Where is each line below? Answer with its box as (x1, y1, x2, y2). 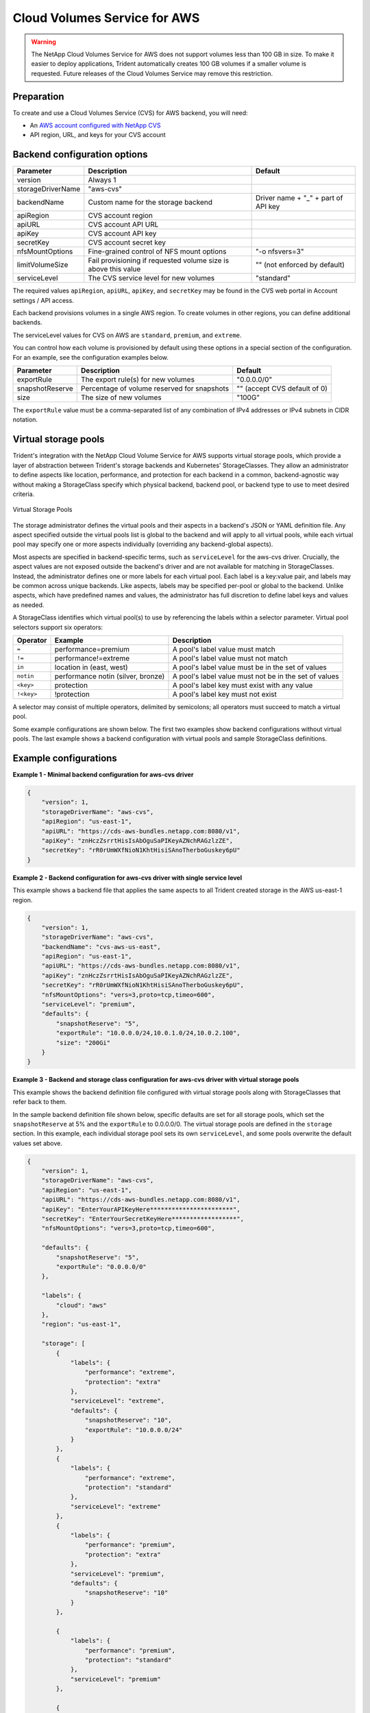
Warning (31, 38, 56, 46)
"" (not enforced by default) (255, 260, 345, 270)
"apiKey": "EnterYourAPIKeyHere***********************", (41, 1205, 241, 1213)
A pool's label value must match (172, 644, 275, 654)
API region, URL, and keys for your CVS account (29, 131, 166, 139)
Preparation (12, 90, 64, 102)
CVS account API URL (88, 220, 159, 230)
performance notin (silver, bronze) (54, 671, 165, 681)
